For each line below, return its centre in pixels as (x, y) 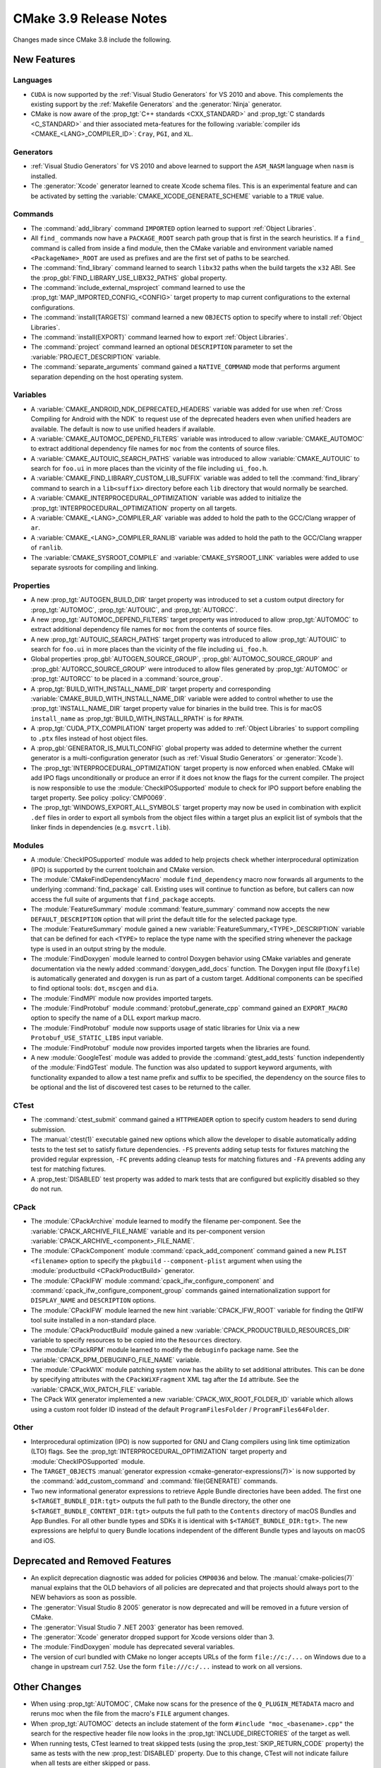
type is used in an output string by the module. (98, 948)
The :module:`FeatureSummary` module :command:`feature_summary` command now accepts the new (180, 909)
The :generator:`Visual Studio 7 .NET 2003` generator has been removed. (137, 1627)
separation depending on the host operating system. (107, 377)
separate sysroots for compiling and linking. (95, 567)
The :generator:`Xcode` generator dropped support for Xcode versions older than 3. (152, 1636)
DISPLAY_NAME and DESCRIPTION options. (93, 1301)
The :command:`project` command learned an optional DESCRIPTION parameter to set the (162, 347)
